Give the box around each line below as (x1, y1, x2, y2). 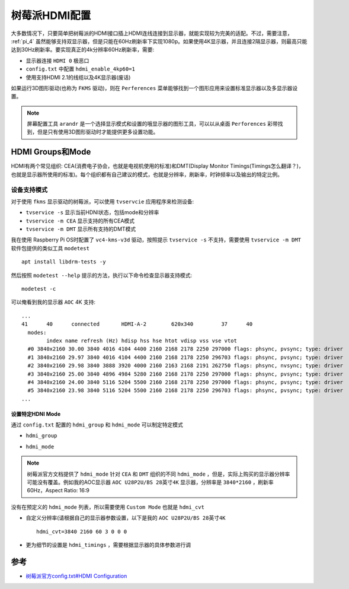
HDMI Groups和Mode (11, 147, 91, 157)
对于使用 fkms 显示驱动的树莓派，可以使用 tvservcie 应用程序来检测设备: (11, 198, 194, 205)
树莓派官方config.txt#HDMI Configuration (25, 572, 127, 580)
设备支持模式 (11, 186, 48, 194)
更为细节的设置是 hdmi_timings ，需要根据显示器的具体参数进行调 (25, 542, 191, 548)
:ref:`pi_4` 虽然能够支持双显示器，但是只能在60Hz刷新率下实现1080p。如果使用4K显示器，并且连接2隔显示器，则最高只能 (11, 37, 308, 44)
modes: (27, 329, 47, 336)
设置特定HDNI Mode (11, 410, 61, 418)
